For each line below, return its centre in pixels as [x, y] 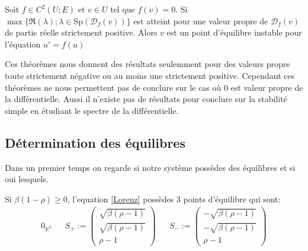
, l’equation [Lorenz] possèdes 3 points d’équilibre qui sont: [174, 198]
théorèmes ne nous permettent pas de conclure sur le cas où [113, 87]
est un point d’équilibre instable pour [234, 32]
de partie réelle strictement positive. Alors [81, 32]
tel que [123, 9]
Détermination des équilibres [95, 142]
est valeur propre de [267, 87]
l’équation [23, 44]
